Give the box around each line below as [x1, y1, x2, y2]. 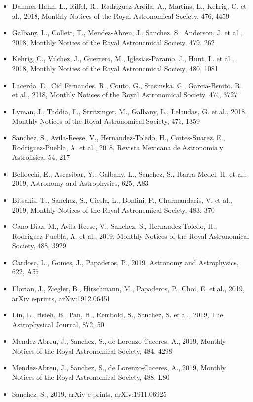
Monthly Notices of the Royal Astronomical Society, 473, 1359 [12, 116, 200, 126]
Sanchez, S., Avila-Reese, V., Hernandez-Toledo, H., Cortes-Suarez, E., [12, 132, 225, 142]
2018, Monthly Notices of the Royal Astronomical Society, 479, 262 [12, 37, 215, 47]
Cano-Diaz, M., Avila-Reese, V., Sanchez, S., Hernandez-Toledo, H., [12, 221, 217, 231]
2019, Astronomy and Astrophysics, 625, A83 [12, 178, 148, 188]
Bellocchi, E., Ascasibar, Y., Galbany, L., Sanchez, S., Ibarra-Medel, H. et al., [12, 168, 247, 179]
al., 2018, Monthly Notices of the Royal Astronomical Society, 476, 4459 [12, 10, 230, 21]
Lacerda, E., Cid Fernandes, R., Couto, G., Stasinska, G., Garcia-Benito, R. [12, 80, 242, 90]
